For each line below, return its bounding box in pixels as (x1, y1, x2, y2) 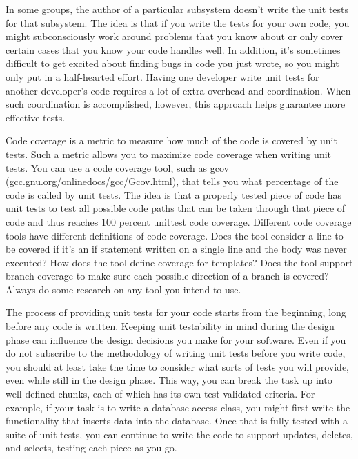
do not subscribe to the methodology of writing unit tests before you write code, (6, 346, 346, 360)
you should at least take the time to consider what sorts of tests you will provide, (6, 359, 350, 373)
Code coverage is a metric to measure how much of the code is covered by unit (6, 133, 337, 148)
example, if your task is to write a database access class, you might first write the (6, 400, 350, 414)
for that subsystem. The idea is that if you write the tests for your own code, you (6, 15, 350, 30)
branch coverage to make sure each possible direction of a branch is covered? (6, 268, 329, 283)
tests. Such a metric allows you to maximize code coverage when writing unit (6, 146, 332, 161)
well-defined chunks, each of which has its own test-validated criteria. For (6, 387, 315, 401)
